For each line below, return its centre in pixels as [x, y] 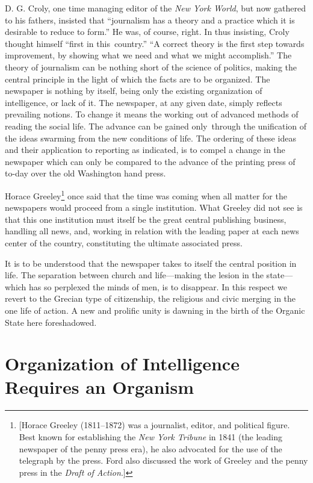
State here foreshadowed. [51, 322]
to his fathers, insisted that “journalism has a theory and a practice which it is [150, 20]
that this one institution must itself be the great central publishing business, [146, 219]
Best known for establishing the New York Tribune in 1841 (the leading [151, 437]
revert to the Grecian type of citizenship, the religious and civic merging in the [150, 298]
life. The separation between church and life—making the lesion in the [134, 275]
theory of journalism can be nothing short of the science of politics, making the [151, 67]
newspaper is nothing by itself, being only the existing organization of [134, 91]
